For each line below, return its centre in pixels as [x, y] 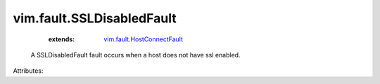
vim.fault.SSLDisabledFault [95, 18]
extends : [62, 39]
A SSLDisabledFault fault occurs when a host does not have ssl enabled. [135, 55]
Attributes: [28, 71]
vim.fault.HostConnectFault [143, 39]
